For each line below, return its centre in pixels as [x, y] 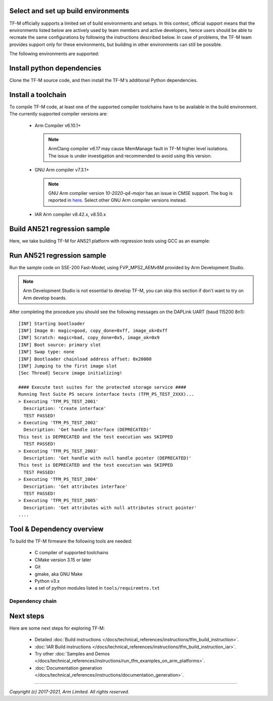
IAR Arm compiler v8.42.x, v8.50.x [70, 214]
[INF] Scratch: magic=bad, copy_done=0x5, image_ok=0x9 [89, 338]
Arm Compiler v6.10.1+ [58, 125]
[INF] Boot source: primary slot [60, 345]
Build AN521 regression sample [60, 229]
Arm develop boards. [45, 298]
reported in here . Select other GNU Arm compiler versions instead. [118, 200]
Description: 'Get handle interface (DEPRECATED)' [87, 430]
